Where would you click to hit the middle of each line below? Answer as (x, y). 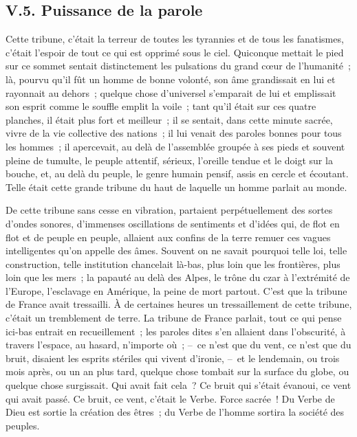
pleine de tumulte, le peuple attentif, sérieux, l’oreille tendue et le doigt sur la (169, 160)
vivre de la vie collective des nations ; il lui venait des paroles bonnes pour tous (174, 133)
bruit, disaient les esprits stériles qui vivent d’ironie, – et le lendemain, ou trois (173, 358)
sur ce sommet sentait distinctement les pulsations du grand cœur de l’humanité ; (178, 66)
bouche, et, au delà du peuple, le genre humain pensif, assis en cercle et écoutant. (177, 173)
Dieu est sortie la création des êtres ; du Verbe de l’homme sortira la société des (175, 412)
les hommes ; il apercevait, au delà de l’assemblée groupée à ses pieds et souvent (175, 146)
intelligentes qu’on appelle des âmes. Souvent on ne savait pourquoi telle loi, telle (176, 250)
